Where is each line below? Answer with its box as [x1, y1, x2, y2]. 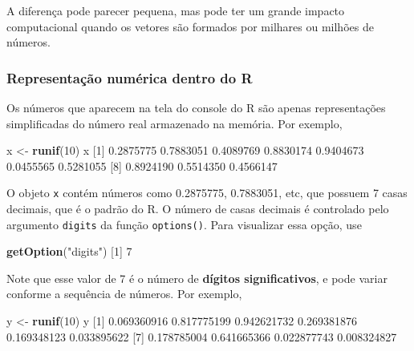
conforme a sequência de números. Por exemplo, [6, 285, 242, 302]
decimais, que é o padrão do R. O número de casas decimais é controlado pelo [6, 200, 389, 217]
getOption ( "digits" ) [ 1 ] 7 [6, 243, 132, 260]
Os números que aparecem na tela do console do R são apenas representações [6, 99, 386, 115]
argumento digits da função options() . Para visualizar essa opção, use [6, 216, 362, 232]
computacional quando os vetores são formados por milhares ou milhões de [6, 18, 374, 34]
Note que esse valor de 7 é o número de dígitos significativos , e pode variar [6, 269, 388, 286]
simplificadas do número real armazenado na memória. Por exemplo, [6, 115, 343, 131]
